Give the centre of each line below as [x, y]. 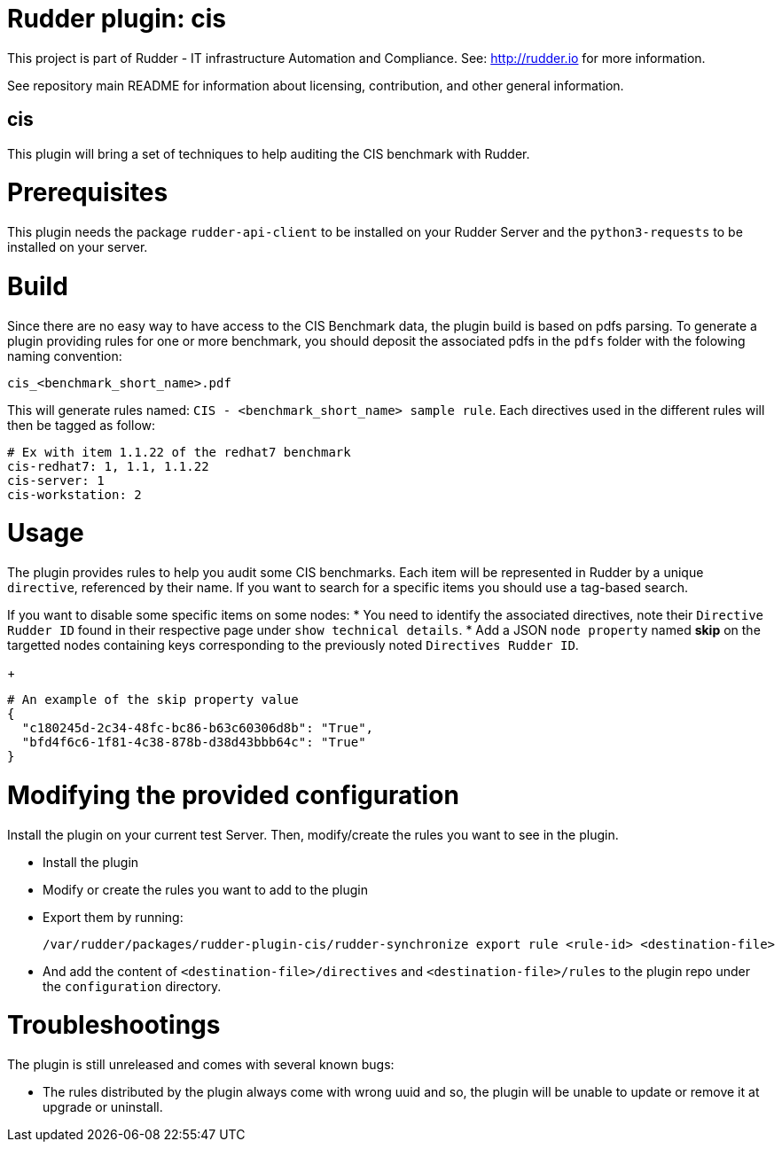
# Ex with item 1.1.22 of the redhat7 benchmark [179, 452]
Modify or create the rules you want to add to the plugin [205, 889]
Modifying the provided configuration [233, 795]
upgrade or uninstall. [103, 1107]
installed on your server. [78, 247]
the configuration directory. [132, 986]
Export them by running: [113, 917]
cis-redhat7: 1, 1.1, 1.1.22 [108, 466]
